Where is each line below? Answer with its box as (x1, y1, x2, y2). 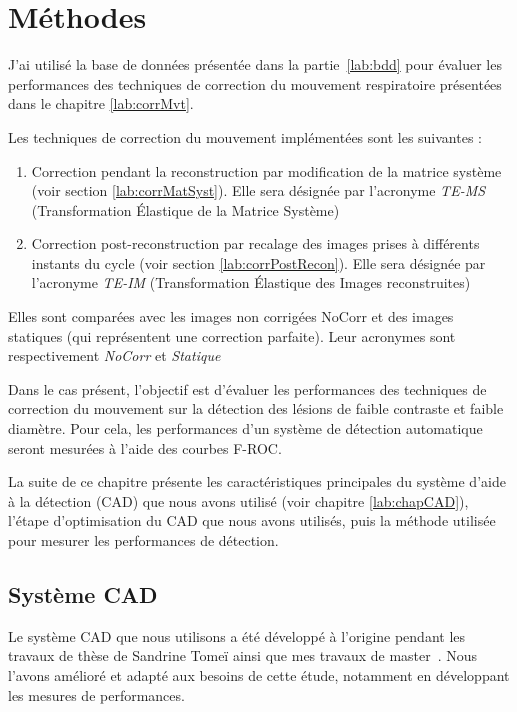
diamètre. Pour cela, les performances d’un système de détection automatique (8, 418, 483, 439)
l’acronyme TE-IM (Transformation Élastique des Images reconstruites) (31, 272, 471, 293)
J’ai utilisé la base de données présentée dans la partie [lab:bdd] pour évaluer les (8, 54, 502, 75)
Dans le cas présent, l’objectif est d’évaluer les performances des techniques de (8, 378, 487, 399)
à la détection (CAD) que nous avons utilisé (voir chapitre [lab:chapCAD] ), (8, 490, 469, 511)
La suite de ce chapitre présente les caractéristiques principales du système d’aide (8, 471, 506, 492)
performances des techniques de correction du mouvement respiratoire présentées (8, 73, 502, 94)
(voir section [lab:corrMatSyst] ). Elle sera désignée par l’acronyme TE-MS (31, 180, 486, 201)
